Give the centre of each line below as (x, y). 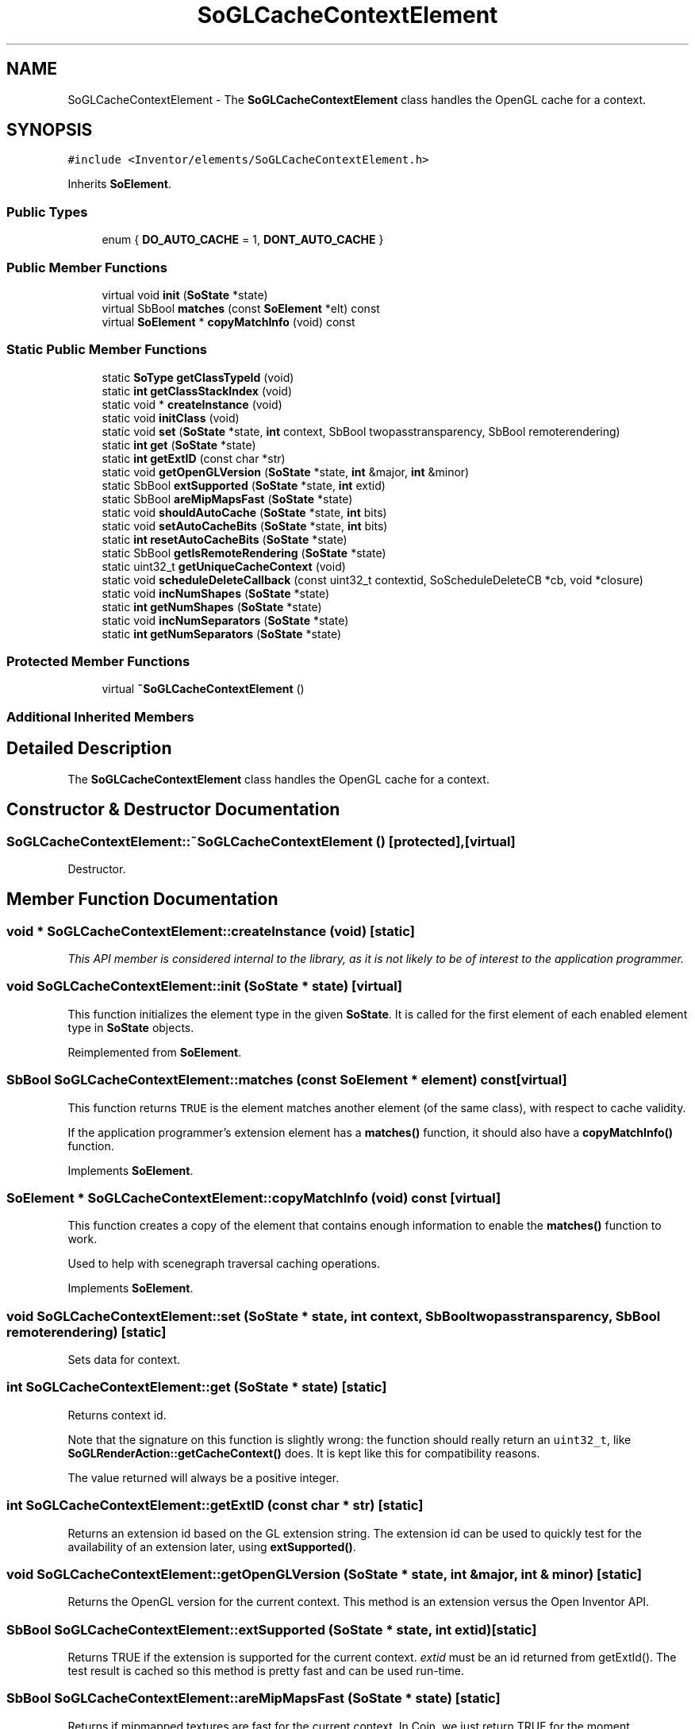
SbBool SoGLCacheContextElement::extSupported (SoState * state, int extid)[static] (272, 1629)
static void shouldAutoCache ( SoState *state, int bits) (244, 512)
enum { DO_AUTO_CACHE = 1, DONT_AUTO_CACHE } (243, 240)
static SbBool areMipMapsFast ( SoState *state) (227, 499)
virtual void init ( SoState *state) (185, 295)
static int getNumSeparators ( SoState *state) (222, 633)
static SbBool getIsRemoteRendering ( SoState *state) (244, 553)
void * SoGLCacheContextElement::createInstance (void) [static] (211, 931)
